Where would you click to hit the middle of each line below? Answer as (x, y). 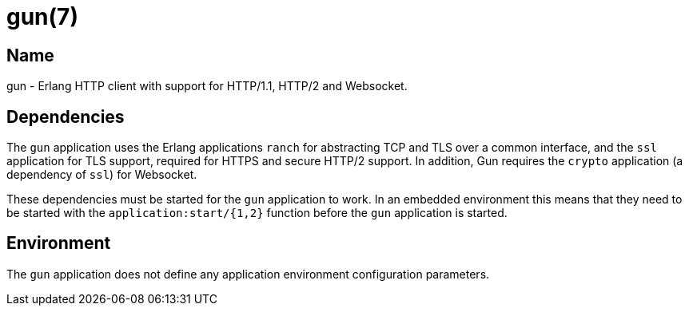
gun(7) (42, 17)
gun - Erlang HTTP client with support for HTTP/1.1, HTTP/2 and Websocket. (207, 86)
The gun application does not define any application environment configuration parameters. (248, 274)
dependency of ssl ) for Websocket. (102, 175)
